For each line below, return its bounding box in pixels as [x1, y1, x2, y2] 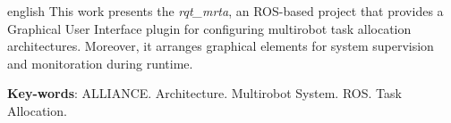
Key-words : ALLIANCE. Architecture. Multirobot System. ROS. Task [7, 84, 402, 102]
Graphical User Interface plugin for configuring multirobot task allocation [7, 19, 412, 37]
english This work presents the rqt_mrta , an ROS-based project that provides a [7, 2, 444, 20]
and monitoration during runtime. [7, 53, 193, 72]
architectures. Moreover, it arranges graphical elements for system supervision [7, 37, 434, 55]
